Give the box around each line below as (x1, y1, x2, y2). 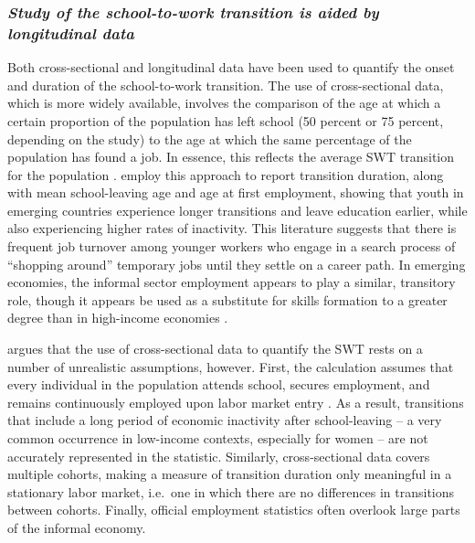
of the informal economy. (7, 517, 146, 537)
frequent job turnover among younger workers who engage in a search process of (7, 237, 456, 256)
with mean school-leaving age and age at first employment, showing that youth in (7, 183, 464, 202)
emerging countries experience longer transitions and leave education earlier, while (7, 200, 468, 219)
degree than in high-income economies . (7, 308, 228, 327)
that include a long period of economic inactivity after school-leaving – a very (7, 410, 442, 430)
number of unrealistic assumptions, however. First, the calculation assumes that (7, 357, 454, 376)
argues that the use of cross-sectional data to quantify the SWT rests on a (7, 339, 423, 358)
